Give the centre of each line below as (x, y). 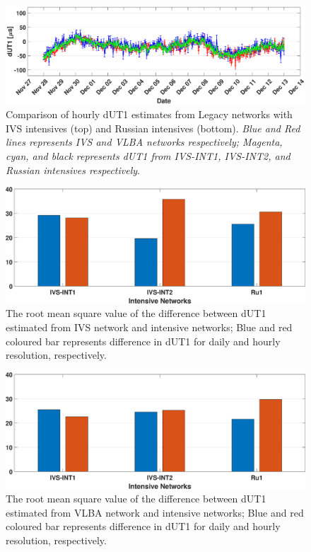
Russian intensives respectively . (73, 169)
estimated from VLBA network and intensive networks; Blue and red (155, 512)
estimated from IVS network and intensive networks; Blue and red (149, 327)
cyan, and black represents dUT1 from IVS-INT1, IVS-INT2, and (148, 155)
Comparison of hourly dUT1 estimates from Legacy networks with (149, 114)
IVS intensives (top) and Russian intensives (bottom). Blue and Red (153, 128)
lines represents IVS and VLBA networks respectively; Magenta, (144, 142)
